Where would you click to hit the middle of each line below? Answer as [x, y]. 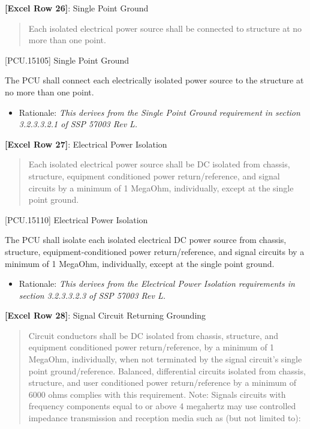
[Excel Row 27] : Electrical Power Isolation [86, 144]
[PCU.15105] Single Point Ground [67, 60]
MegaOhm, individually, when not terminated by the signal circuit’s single [165, 359]
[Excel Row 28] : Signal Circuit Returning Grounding [106, 315]
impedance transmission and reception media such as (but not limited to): [165, 418]
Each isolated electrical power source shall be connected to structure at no [165, 28]
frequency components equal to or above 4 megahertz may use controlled [162, 406]
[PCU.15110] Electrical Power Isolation [76, 219]
